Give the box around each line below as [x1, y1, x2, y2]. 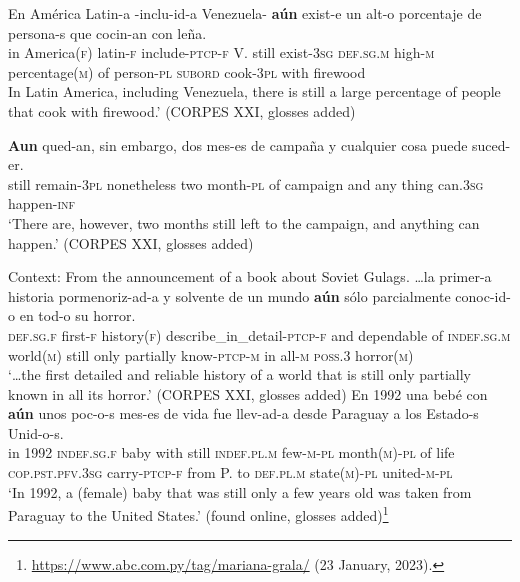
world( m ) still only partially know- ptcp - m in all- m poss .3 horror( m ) [8, 344, 414, 365]
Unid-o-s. [8, 422, 64, 443]
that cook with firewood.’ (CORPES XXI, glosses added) [8, 100, 356, 121]
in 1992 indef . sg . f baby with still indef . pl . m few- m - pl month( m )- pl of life [8, 442, 455, 463]
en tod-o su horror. [19, 305, 136, 326]
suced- [472, 134, 511, 155]
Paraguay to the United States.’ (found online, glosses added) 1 [8, 502, 389, 525]
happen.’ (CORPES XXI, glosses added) [8, 232, 254, 253]
